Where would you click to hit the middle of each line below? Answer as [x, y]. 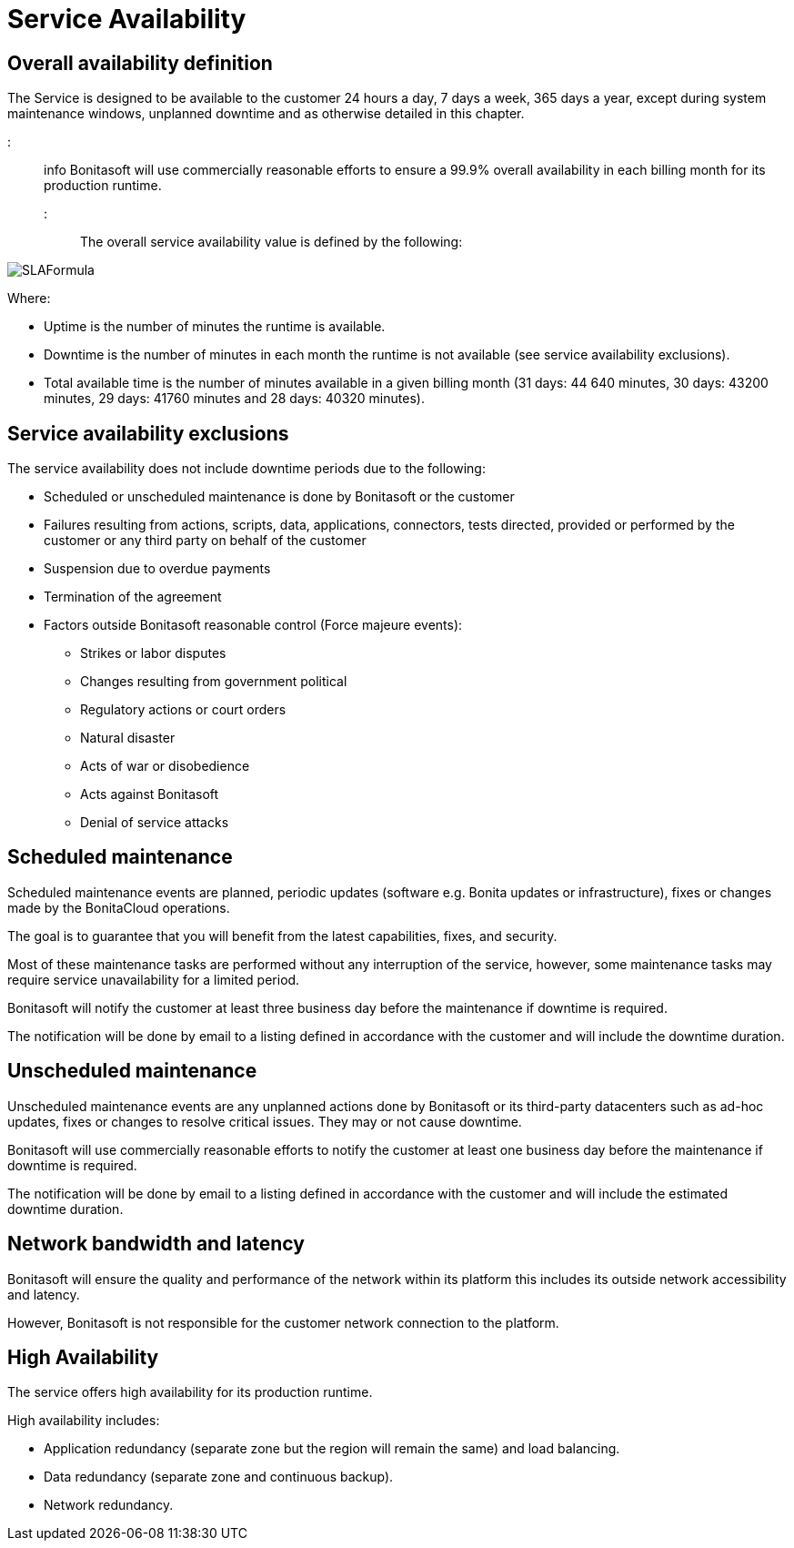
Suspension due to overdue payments [157, 569]
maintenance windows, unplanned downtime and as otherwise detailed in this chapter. [266, 114]
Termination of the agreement [133, 597]
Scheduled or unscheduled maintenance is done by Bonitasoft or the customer [279, 497]
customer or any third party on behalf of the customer [205, 541]
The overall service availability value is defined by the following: [271, 242]
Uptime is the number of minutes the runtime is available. [215, 327]
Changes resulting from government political [214, 682]
